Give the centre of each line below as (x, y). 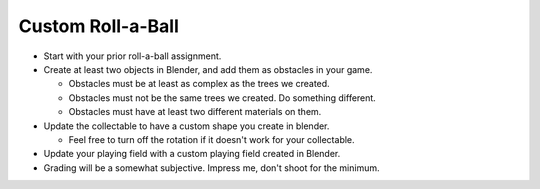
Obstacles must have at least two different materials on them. (195, 112)
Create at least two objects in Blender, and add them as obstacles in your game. (208, 69)
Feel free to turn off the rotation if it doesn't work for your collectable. (211, 139)
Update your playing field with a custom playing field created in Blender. (192, 154)
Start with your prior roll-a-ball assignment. (132, 56)
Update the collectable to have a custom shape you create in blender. (186, 126)
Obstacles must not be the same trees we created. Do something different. (222, 97)
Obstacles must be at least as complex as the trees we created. (199, 84)
